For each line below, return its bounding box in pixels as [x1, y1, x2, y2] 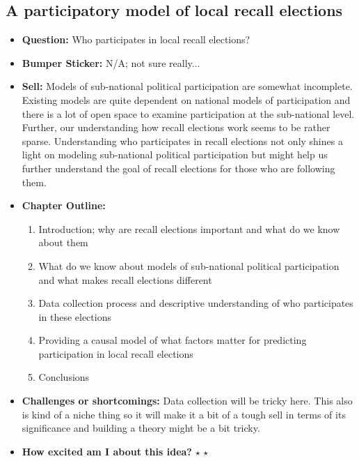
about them [38, 235, 88, 250]
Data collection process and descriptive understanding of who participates [38, 296, 353, 310]
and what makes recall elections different [38, 272, 212, 287]
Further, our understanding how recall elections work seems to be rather [22, 120, 330, 135]
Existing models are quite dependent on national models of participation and [22, 92, 351, 107]
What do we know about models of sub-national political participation [38, 258, 340, 273]
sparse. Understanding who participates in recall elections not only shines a [22, 133, 343, 148]
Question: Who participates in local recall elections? [22, 32, 250, 47]
